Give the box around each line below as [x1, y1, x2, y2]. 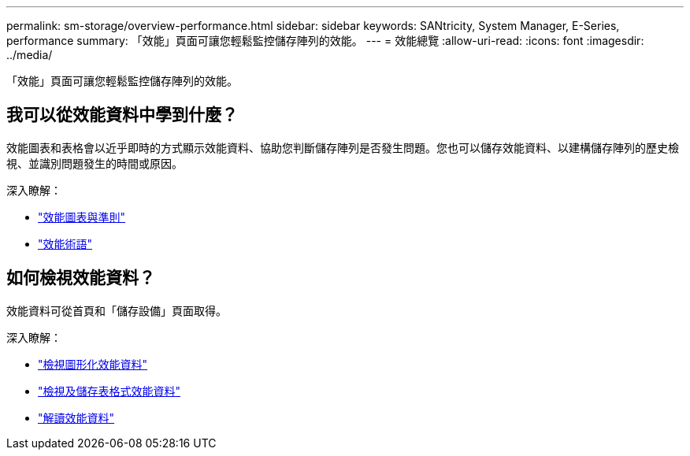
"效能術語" [38, 236, 93, 250]
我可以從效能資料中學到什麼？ [6, 105, 238, 125]
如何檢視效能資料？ [6, 268, 155, 288]
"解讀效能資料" [38, 410, 115, 424]
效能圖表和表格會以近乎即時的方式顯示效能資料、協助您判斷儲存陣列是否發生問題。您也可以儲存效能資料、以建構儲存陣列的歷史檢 [6, 140, 679, 154]
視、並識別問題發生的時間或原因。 [6, 156, 183, 170]
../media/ [6, 48, 53, 61]
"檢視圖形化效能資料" [38, 357, 148, 371]
